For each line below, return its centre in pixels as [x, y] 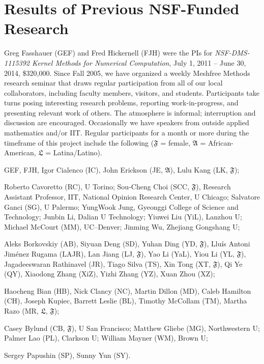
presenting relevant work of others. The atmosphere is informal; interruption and [130, 112]
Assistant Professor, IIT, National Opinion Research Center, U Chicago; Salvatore [132, 197]
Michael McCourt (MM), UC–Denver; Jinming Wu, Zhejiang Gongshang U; [122, 226]
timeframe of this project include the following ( [79, 142]
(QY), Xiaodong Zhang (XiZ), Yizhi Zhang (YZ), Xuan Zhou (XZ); [110, 274]
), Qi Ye [230, 263]
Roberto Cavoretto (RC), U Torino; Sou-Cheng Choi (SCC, [97, 187]
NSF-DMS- [232, 53]
